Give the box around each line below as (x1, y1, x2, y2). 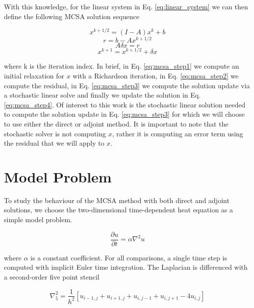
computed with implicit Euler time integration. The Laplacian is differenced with (4, 262, 248, 272)
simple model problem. (4, 214, 72, 225)
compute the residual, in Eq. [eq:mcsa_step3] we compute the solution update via (4, 80, 250, 90)
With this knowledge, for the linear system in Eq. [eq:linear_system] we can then (4, 1, 248, 11)
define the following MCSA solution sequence (4, 11, 139, 21)
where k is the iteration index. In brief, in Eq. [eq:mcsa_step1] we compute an (4, 61, 239, 71)
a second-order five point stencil (4, 271, 100, 282)
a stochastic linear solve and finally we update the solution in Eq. (4, 90, 201, 100)
